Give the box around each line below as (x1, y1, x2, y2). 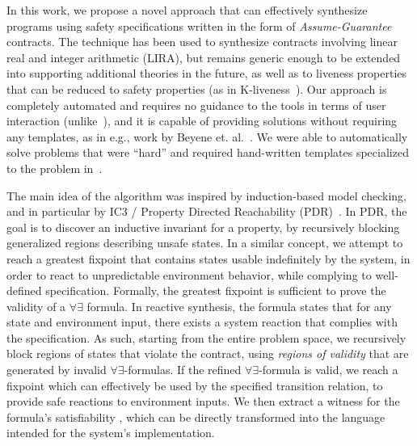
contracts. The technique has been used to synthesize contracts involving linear (6, 33, 398, 50)
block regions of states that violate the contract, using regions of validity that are (6, 345, 409, 362)
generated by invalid (6, 361, 107, 378)
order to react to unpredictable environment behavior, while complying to (6, 266, 372, 283)
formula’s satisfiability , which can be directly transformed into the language (6, 408, 385, 425)
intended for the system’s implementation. (6, 424, 215, 441)
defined (6, 282, 42, 299)
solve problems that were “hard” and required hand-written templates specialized (6, 144, 409, 161)
